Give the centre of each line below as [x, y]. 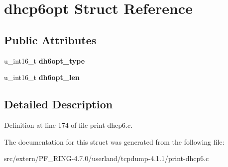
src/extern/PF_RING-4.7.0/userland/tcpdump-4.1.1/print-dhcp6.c [107, 158]
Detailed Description [58, 104]
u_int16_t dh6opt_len [42, 77]
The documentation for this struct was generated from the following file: [114, 141]
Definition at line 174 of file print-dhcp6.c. [68, 125]
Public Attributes [50, 40]
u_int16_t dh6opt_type [45, 60]
